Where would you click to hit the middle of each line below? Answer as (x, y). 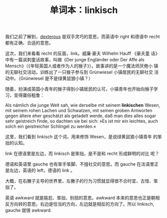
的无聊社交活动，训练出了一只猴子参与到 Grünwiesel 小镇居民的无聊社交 (79, 72)
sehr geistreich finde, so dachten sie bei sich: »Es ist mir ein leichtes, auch (82, 121)
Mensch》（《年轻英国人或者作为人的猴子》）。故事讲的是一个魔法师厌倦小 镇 (82, 66)
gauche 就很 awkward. (29, 211)
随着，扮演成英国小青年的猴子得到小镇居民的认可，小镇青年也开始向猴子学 (82, 89)
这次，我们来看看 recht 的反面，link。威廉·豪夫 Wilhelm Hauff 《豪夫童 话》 (83, 53)
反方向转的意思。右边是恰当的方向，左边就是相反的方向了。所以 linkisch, (80, 204)
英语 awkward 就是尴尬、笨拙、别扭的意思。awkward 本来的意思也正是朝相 (83, 198)
